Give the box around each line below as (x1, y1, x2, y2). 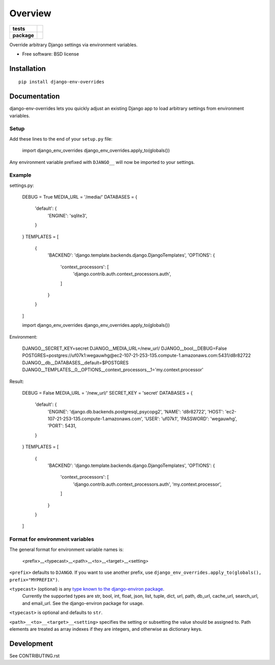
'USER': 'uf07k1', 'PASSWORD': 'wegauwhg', (144, 415, 237, 422)
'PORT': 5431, (47, 423, 76, 429)
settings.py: (9, 182, 34, 188)
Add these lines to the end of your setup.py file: (9, 135, 113, 142)
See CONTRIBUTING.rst (9, 652, 60, 659)
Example (9, 172, 32, 179)
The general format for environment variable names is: (9, 546, 124, 552)
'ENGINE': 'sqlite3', (47, 212, 88, 218)
